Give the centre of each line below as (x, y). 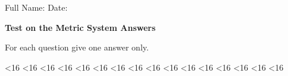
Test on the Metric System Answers (80, 27)
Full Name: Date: (36, 7)
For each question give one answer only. (77, 47)
